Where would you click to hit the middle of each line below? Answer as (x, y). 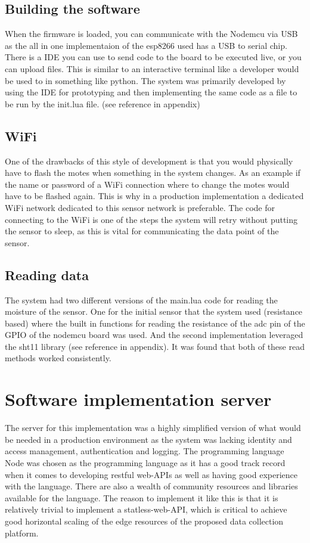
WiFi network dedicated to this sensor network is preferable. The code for (140, 207)
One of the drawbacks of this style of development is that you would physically (149, 161)
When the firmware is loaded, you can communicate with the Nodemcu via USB (151, 34)
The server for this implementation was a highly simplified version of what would (153, 428)
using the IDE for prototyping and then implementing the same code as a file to (151, 92)
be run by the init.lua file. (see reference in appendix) (103, 103)
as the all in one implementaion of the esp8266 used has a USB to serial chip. (146, 45)
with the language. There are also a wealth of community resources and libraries (151, 486)
